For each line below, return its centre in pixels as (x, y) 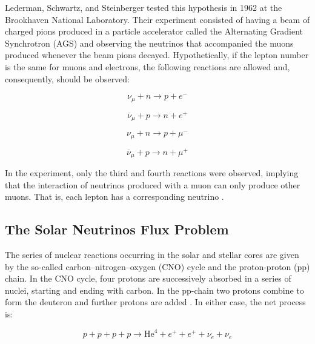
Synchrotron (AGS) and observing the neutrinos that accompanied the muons (149, 43)
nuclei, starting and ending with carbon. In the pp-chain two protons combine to (154, 290)
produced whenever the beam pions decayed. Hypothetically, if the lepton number (157, 55)
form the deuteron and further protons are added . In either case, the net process (155, 302)
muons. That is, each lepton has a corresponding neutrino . (114, 197)
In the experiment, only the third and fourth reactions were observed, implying (152, 173)
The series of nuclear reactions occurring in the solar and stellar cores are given (152, 255)
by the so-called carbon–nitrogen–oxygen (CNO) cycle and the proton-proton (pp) (157, 266)
